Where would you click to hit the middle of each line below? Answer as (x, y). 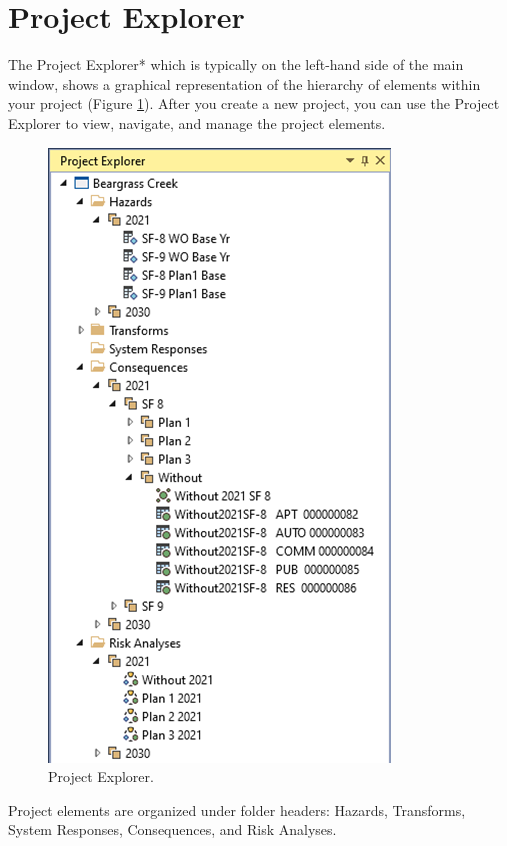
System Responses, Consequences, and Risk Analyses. (172, 829)
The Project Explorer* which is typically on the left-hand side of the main (236, 64)
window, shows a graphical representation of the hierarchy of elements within (244, 83)
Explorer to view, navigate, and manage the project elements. (197, 122)
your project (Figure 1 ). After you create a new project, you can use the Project (254, 103)
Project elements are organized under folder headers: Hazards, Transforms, (237, 809)
